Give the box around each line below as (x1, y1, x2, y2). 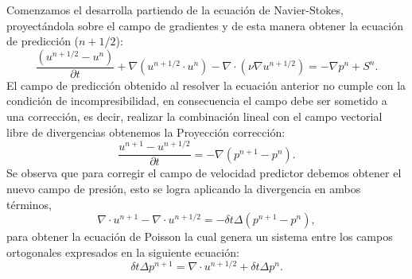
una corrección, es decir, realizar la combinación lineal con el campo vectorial (6, 108, 383, 124)
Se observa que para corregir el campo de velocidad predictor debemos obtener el (6, 165, 402, 181)
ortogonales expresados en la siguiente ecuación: (6, 243, 239, 260)
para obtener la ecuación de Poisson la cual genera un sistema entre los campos (6, 228, 393, 245)
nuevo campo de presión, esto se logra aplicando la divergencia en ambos (6, 180, 361, 196)
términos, (6, 196, 52, 212)
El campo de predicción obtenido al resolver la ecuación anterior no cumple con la (6, 76, 406, 93)
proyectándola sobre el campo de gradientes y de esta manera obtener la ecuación (6, 17, 403, 33)
